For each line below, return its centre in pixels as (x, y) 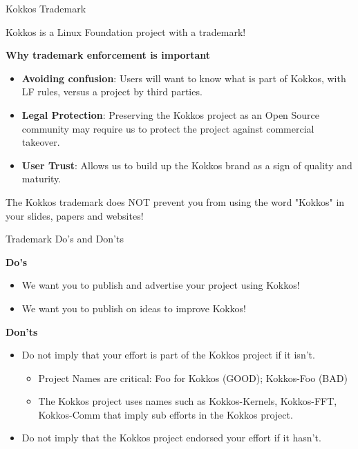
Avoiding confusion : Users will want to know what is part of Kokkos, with (184, 78)
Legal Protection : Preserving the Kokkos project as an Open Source (171, 114)
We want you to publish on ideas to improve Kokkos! (134, 308)
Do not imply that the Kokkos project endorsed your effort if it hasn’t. (171, 438)
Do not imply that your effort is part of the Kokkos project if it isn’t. (168, 355)
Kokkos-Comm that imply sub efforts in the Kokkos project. (166, 414)
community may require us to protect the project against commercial (168, 128)
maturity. (41, 179)
